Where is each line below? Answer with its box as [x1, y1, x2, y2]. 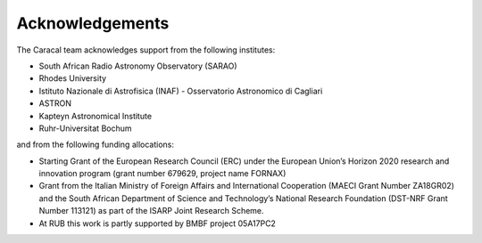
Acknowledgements [16, 13, 170, 33]
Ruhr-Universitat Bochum [38, 123, 133, 134]
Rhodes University [38, 73, 107, 84]
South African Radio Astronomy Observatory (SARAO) [38, 61, 237, 71]
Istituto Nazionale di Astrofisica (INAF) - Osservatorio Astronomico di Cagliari [38, 85, 323, 96]
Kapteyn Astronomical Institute [38, 110, 152, 121]
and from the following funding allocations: [16, 139, 174, 150]
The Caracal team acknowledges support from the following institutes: [16, 45, 276, 55]
